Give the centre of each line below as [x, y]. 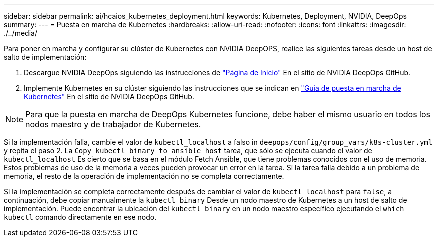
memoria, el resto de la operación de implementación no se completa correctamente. [144, 176]
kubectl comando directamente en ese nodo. [80, 217]
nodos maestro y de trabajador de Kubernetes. [113, 124]
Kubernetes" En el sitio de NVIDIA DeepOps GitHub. [109, 97]
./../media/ [21, 33]
